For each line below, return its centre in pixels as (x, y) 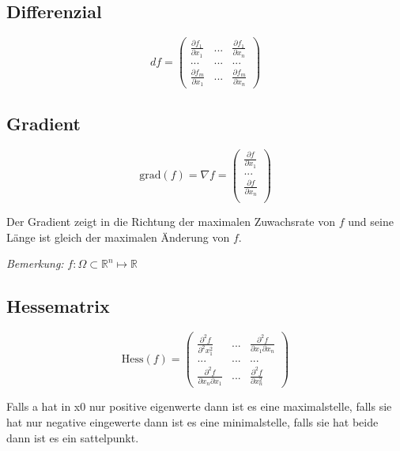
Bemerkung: (35, 263)
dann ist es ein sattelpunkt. (73, 437)
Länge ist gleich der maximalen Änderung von (118, 237)
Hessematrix (58, 306)
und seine (371, 222)
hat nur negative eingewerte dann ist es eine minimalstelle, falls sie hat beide (192, 421)
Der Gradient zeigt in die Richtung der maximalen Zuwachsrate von (171, 222)
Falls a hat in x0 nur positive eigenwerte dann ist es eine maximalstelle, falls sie (199, 406)
